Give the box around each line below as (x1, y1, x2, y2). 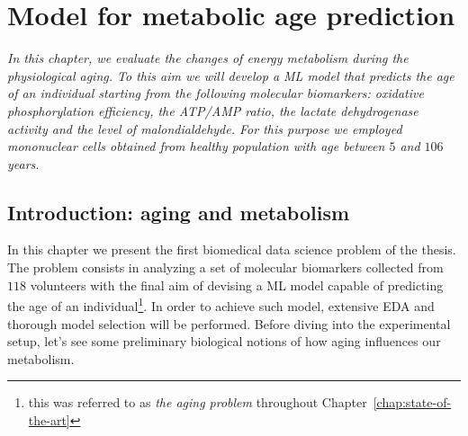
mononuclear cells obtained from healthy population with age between (7, 137, 385, 156)
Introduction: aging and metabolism (7, 198, 350, 226)
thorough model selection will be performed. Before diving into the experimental (7, 314, 451, 333)
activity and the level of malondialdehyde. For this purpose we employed (7, 119, 402, 138)
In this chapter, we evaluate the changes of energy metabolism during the (7, 49, 409, 67)
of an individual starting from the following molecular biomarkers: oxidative (7, 84, 424, 102)
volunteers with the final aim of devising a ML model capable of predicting (30, 275, 444, 294)
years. (7, 154, 40, 173)
